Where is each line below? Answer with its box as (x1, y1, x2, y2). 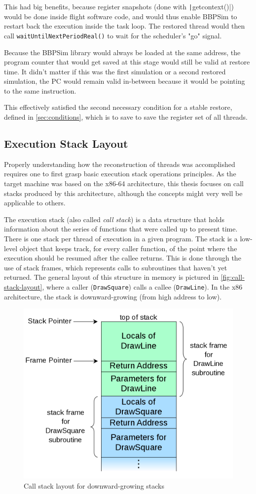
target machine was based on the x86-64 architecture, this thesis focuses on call (4, 178, 244, 189)
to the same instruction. (4, 85, 76, 96)
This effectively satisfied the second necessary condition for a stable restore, (4, 102, 232, 112)
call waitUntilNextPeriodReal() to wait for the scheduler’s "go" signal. (4, 30, 222, 40)
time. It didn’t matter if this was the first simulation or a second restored (4, 66, 226, 76)
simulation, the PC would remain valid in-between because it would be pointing (4, 76, 245, 86)
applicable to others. (4, 198, 66, 208)
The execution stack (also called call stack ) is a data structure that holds (4, 214, 225, 224)
